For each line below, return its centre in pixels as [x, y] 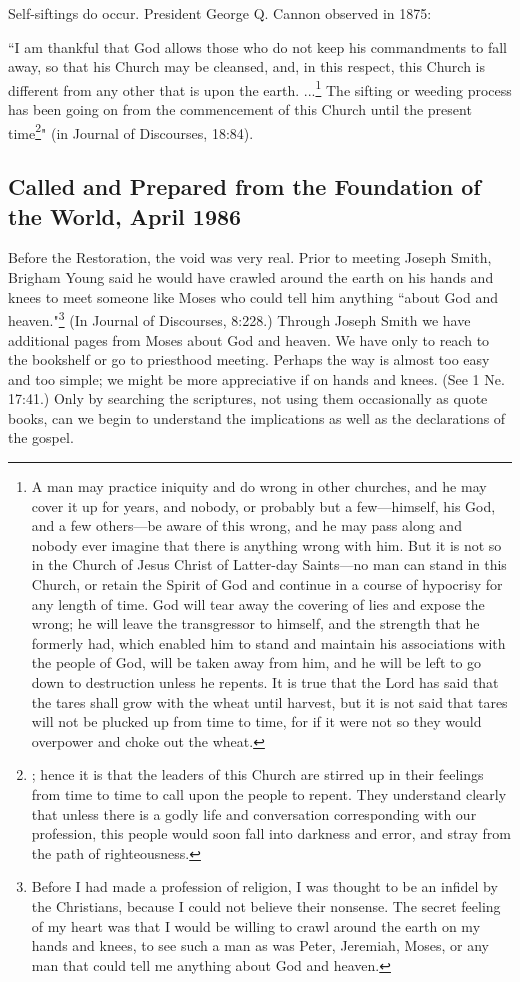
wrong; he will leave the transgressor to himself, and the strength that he [255, 623]
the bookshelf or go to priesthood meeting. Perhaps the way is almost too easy [249, 359]
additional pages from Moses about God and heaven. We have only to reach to [249, 339]
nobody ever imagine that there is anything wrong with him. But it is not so [266, 544]
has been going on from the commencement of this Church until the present [240, 109]
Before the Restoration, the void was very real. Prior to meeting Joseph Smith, [250, 257]
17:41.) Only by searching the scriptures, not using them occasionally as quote [248, 398]
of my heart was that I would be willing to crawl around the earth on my [256, 925]
